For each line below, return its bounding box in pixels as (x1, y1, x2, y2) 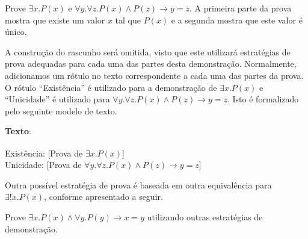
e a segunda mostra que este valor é (171, 13, 303, 26)
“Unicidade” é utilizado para (5, 93, 110, 105)
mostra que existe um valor (5, 13, 105, 26)
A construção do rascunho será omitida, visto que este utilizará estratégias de (5, 45, 291, 58)
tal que (115, 13, 141, 26)
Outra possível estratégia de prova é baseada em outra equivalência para (5, 178, 272, 191)
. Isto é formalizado (227, 93, 299, 105)
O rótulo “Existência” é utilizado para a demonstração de (5, 81, 217, 93)
